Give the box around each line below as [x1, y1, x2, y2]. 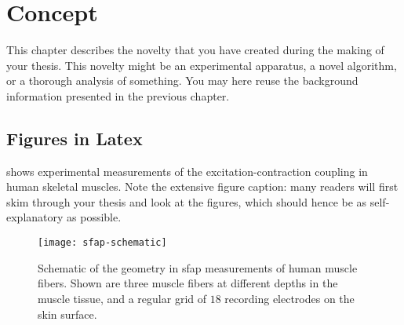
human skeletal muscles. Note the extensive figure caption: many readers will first [6, 178, 399, 195]
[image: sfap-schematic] [38, 237, 167, 249]
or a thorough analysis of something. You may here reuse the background [6, 72, 359, 89]
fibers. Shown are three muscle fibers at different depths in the [38, 275, 338, 291]
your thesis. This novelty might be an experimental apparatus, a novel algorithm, [6, 57, 397, 73]
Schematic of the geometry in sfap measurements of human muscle [38, 259, 358, 276]
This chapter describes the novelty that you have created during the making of [6, 42, 384, 58]
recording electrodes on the [224, 290, 355, 306]
